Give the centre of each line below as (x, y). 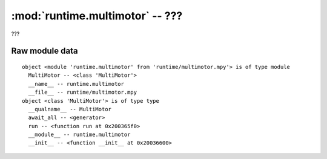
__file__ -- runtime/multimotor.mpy (83, 92)
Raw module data (45, 51)
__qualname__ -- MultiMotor (70, 109)
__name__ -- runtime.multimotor (76, 84)
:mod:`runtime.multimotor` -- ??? (97, 16)
